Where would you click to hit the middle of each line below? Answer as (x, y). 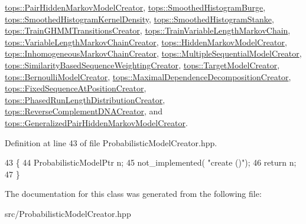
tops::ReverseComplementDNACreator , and (84, 111)
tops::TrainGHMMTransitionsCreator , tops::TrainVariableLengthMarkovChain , (148, 30)
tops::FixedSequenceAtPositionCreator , (76, 88)
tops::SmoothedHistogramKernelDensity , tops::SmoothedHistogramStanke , (139, 19)
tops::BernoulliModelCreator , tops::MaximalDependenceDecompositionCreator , (148, 76)
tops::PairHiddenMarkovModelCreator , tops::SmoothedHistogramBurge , (135, 7)
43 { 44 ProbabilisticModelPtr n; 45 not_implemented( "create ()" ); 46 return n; (151, 162)
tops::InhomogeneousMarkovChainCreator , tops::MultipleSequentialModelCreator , (153, 53)
